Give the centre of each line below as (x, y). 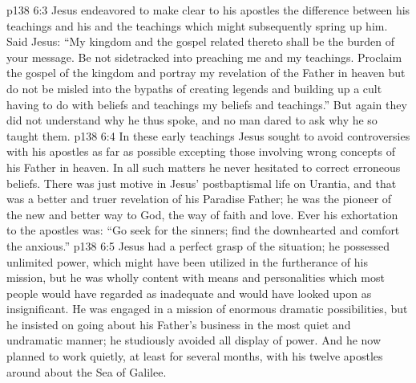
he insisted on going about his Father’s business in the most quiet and (179, 324)
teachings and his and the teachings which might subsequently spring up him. (197, 25)
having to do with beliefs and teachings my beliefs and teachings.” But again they (207, 104)
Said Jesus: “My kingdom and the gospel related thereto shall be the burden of (201, 41)
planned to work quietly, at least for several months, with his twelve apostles (195, 356)
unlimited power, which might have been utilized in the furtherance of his (187, 261)
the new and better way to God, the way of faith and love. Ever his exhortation (202, 214)
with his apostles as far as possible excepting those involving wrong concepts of (201, 151)
